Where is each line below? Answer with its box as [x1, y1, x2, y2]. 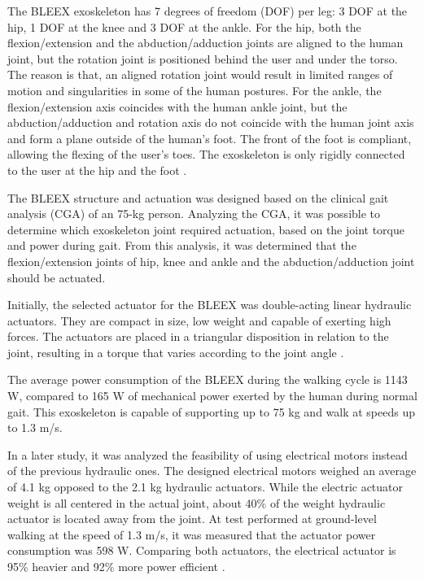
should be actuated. [7, 268, 106, 286]
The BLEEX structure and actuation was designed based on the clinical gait [7, 189, 389, 206]
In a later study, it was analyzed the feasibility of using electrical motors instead [7, 446, 408, 463]
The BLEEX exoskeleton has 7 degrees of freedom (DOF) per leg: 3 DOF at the [7, 2, 408, 19]
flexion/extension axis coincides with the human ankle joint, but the [7, 98, 348, 115]
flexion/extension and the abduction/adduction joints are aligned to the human [7, 34, 404, 51]
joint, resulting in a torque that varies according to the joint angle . [7, 343, 344, 360]
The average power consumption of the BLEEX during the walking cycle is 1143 [7, 371, 408, 388]
